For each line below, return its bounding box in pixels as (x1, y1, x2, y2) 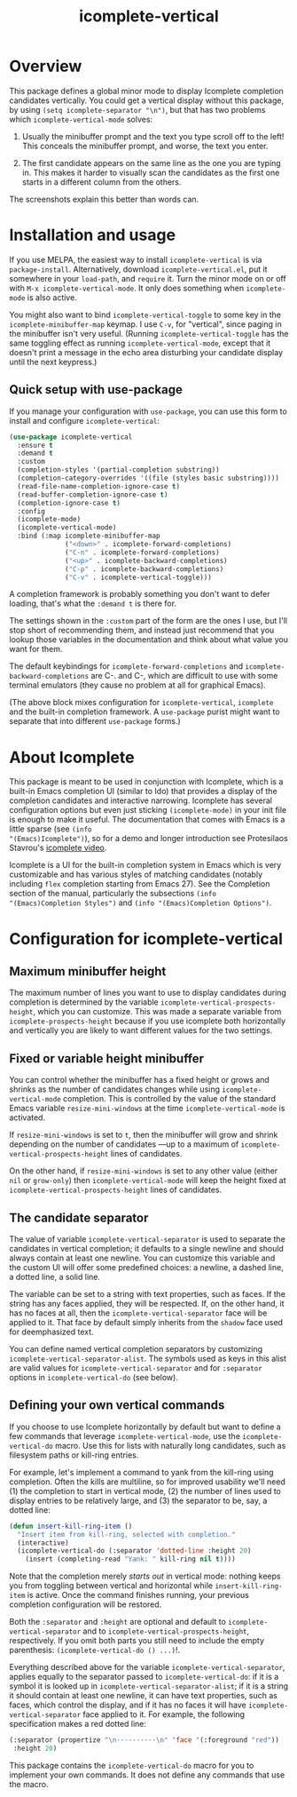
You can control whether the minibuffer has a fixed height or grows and (9, 1075, 270, 1085)
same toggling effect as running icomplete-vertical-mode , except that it (9, 338, 271, 348)
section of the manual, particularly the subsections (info (9, 888, 217, 899)
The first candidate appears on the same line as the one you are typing (21, 157, 281, 168)
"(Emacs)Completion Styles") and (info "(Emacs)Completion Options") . (9, 897, 272, 908)
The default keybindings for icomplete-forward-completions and (9, 661, 244, 672)
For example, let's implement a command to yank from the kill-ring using (9, 1467, 274, 1477)
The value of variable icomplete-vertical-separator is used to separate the (9, 1234, 285, 1244)
